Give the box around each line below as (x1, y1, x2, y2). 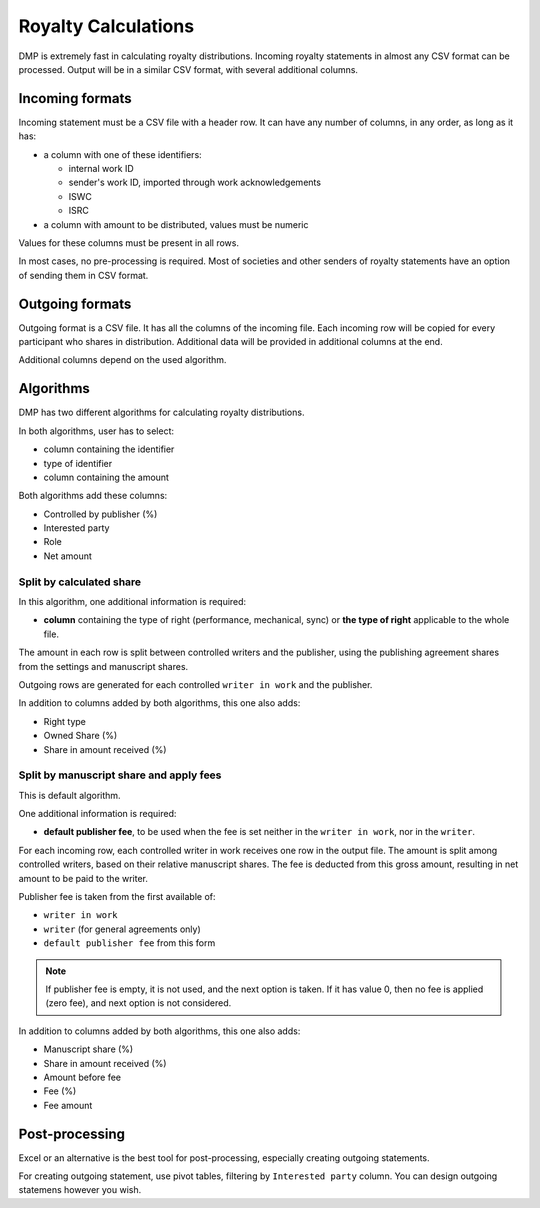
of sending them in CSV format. (18, 269, 149, 281)
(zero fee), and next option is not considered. (45, 997, 232, 1009)
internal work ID (68, 163, 134, 175)
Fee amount (43, 1099, 93, 1111)
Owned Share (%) (43, 730, 118, 742)
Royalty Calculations (18, 15, 195, 37)
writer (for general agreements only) (43, 923, 202, 935)
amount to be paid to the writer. (18, 872, 149, 884)
